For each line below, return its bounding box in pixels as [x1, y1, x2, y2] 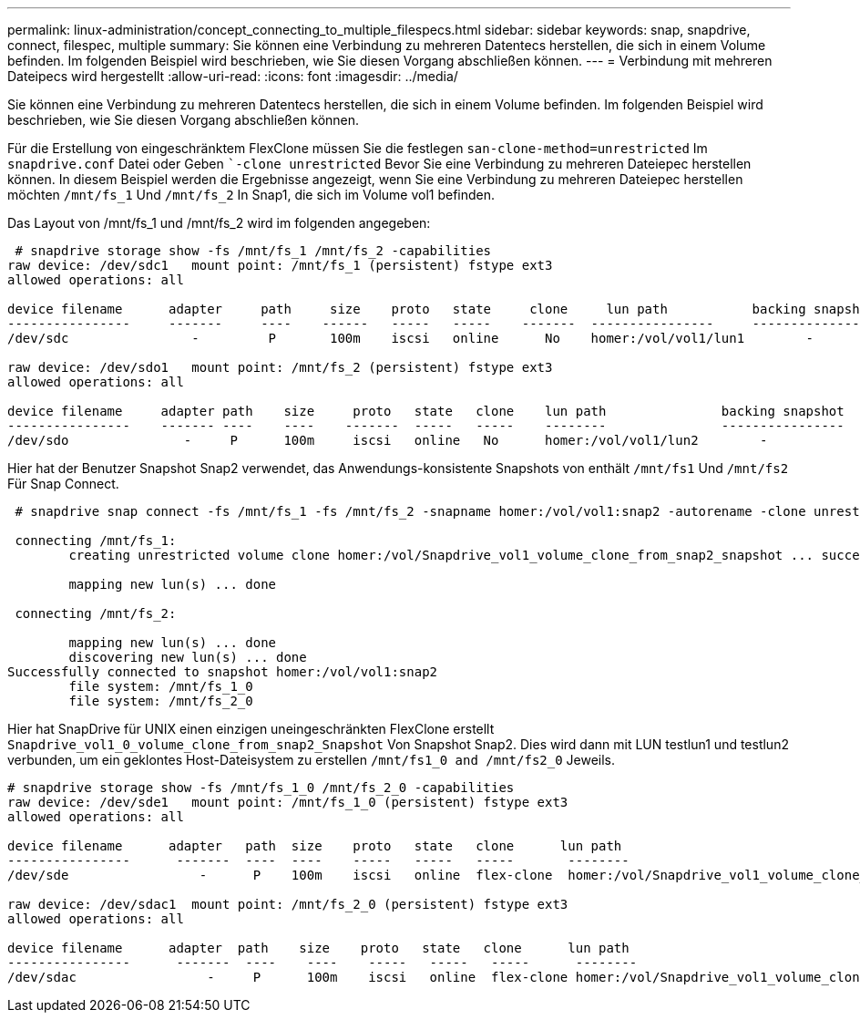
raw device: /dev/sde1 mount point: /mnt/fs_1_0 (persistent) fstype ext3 [7, 795, 568, 809]
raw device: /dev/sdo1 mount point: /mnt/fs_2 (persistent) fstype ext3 [7, 360, 553, 375]
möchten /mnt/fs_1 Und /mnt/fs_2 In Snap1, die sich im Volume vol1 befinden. [7, 187, 496, 202]
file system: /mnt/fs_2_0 [68, 694, 253, 708]
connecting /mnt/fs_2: [15, 606, 177, 621]
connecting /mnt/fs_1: [15, 533, 177, 548]
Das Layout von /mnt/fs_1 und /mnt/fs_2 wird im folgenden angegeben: [7, 215, 431, 231]
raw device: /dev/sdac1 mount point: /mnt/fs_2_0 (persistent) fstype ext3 [7, 897, 568, 912]
